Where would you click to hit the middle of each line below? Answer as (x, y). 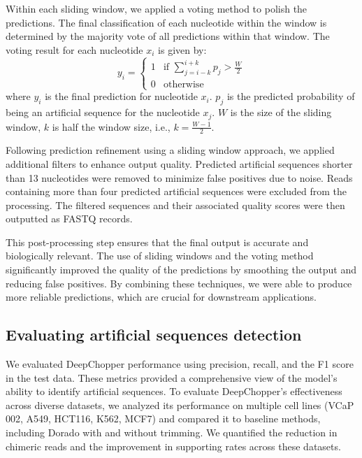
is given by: (182, 49)
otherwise (183, 84)
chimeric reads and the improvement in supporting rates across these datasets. (173, 446)
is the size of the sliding (281, 112)
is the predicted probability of (291, 96)
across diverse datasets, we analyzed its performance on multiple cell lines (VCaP (180, 405)
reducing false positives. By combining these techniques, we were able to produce (179, 283)
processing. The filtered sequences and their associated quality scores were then (175, 205)
